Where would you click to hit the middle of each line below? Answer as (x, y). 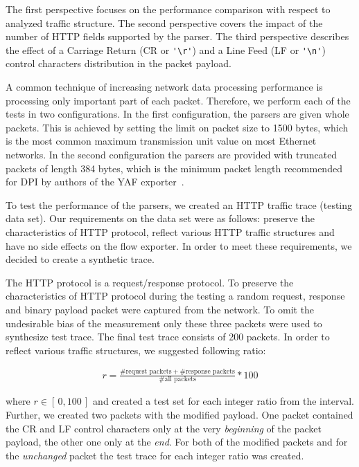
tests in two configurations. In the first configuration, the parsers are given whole (177, 114)
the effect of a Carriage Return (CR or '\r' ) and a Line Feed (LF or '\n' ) (166, 49)
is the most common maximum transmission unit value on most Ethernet (161, 141)
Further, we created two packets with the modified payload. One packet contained (179, 415)
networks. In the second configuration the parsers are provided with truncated (172, 154)
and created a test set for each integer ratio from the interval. (224, 401)
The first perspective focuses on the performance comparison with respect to (168, 9)
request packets (149, 372)
